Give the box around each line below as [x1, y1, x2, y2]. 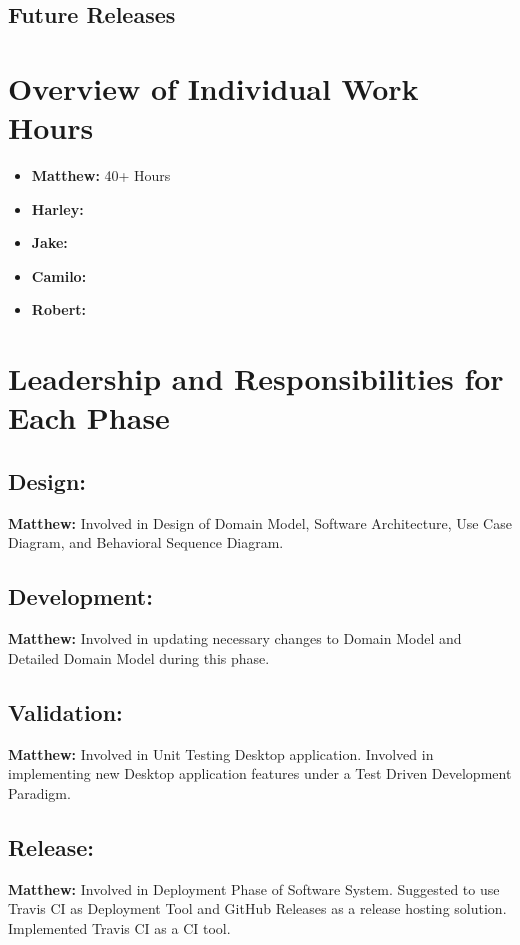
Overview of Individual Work [8, 67, 419, 108]
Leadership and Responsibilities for [8, 358, 504, 399]
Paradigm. [8, 782, 71, 803]
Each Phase [8, 397, 170, 438]
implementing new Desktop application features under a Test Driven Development [8, 763, 512, 784]
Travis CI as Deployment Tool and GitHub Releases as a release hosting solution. [8, 898, 507, 919]
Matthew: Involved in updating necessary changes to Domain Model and [8, 628, 462, 649]
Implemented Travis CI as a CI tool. [8, 917, 231, 938]
